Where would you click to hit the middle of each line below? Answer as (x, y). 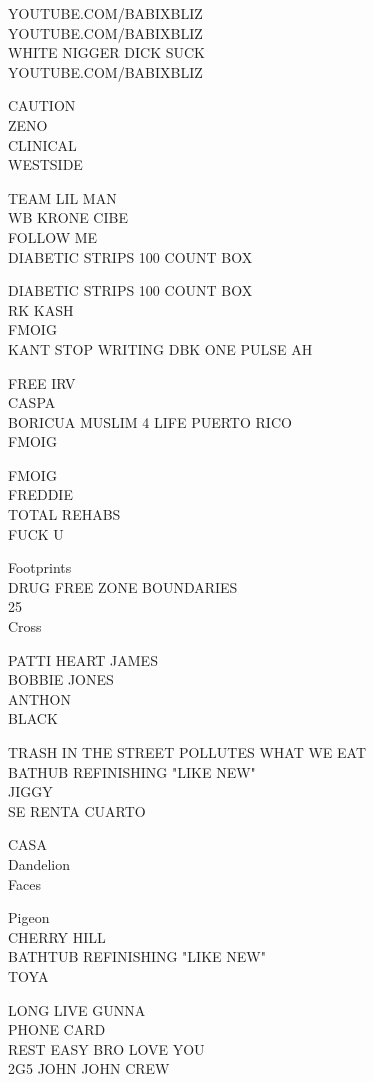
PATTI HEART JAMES (83, 659)
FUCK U (36, 533)
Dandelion (39, 863)
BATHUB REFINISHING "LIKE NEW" (132, 771)
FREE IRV (42, 382)
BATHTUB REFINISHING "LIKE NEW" (137, 956)
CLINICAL (42, 144)
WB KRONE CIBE (68, 217)
